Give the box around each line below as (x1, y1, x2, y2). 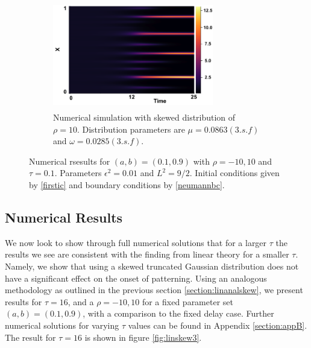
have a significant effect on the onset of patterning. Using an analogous (5, 271, 267, 284)
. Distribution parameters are (77, 122, 185, 135)
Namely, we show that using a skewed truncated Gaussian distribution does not (5, 260, 299, 273)
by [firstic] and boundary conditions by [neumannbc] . (29, 179, 225, 191)
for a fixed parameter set (142, 295, 233, 308)
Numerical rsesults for (29, 154, 110, 167)
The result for (5, 331, 56, 343)
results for (5, 295, 42, 308)
